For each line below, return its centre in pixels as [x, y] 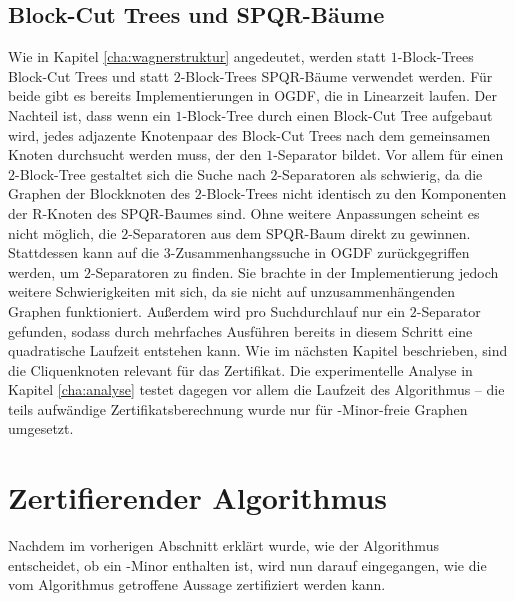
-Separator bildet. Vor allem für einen [388, 154]
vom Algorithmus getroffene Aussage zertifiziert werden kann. [197, 584]
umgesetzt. [41, 428]
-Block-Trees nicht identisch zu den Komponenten [354, 193]
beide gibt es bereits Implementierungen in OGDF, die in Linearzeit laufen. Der [252, 95]
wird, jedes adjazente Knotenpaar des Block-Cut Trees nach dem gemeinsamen [249, 134]
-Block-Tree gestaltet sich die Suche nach [140, 173]
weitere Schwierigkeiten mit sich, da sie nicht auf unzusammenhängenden [232, 291]
